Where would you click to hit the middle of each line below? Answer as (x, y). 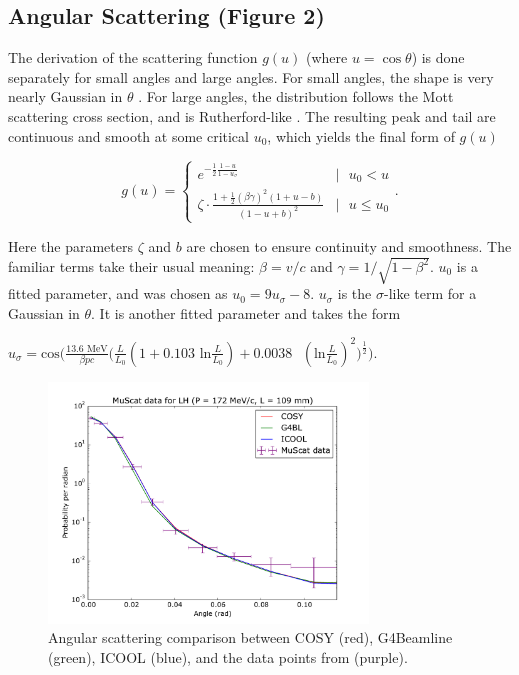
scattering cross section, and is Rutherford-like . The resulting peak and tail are (252, 115)
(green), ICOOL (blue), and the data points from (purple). (228, 656)
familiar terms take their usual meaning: (131, 265)
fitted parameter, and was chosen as (118, 293)
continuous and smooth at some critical (128, 135)
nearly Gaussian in (65, 96)
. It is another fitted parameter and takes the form (246, 312)
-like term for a (430, 293)
